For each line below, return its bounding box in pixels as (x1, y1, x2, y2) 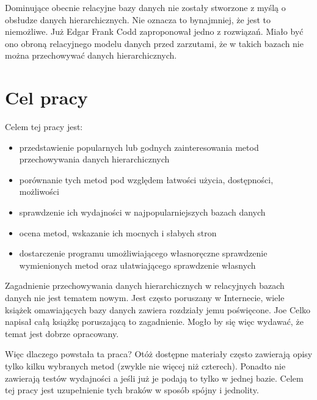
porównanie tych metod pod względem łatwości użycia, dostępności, (19, 173, 274, 186)
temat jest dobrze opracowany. (5, 327, 119, 340)
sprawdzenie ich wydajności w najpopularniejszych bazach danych (19, 206, 266, 219)
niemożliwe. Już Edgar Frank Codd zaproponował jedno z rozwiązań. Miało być (5, 25, 304, 38)
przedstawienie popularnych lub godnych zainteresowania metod (19, 140, 259, 153)
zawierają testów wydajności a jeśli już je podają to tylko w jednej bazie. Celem (5, 371, 304, 384)
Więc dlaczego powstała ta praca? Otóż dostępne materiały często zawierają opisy (5, 347, 313, 360)
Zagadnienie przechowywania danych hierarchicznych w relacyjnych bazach (5, 279, 285, 292)
